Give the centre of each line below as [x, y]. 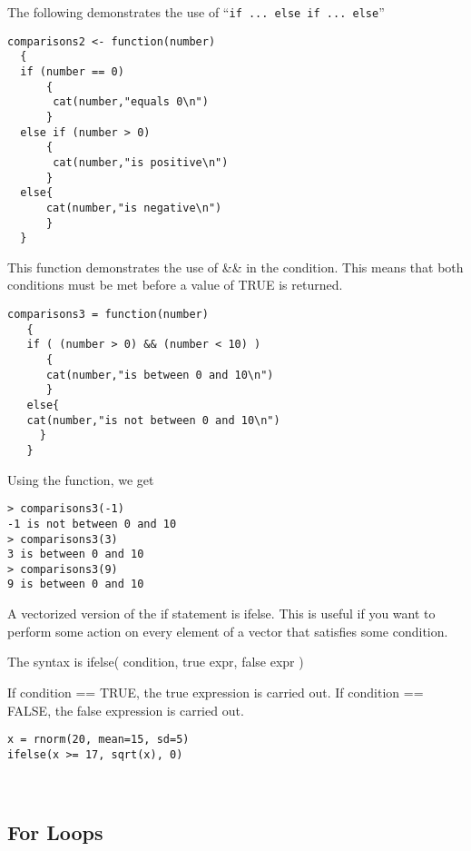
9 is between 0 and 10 [76, 584]
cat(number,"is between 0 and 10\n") [160, 375]
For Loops [55, 832]
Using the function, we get [81, 479]
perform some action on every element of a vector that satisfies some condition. [228, 631]
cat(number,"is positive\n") [141, 162]
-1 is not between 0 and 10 [92, 524]
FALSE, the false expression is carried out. [126, 710]
